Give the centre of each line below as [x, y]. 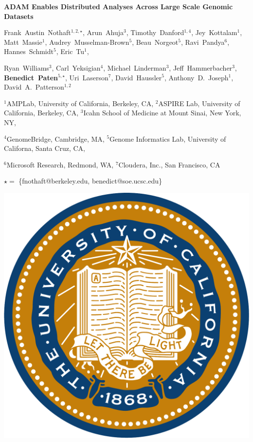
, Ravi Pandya [203, 42]
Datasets [19, 16]
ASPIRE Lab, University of [199, 103]
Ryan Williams [27, 67]
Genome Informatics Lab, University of [168, 138]
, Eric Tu [70, 51]
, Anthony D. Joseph [196, 77]
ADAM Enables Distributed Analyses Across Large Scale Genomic [118, 6]
